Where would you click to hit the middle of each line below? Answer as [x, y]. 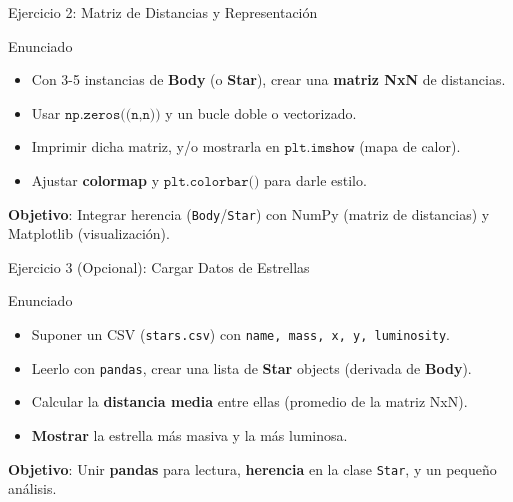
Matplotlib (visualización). [89, 233]
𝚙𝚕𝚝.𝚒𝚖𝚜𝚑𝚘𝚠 [319, 148]
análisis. [32, 488]
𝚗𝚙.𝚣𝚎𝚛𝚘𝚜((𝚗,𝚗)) [112, 114]
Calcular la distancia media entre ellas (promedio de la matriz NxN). [249, 401]
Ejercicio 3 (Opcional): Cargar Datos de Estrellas [159, 266]
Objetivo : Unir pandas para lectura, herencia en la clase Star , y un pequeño [252, 468]
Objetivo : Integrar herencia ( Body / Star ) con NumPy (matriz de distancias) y [249, 213]
